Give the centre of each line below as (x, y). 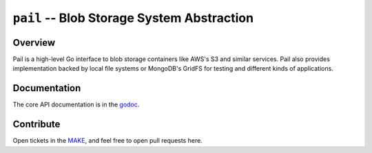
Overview (34, 42)
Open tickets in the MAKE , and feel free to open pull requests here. (107, 141)
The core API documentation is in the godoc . (76, 105)
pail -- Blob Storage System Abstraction (133, 18)
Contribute (37, 125)
